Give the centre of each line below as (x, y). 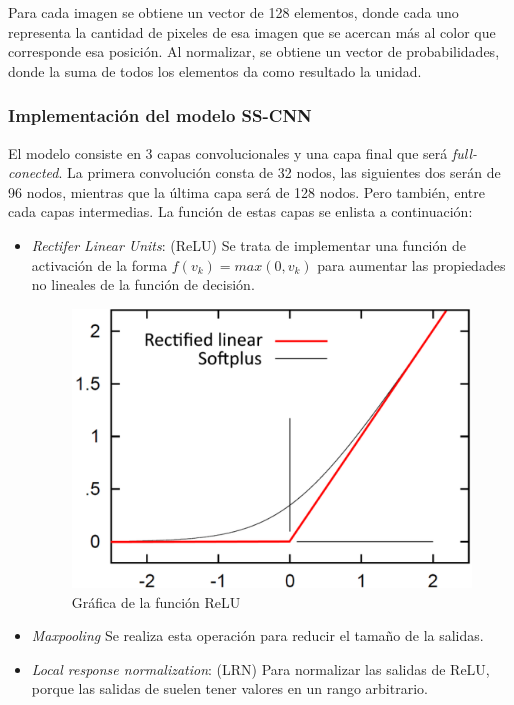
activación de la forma (99, 264)
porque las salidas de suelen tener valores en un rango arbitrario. (229, 688)
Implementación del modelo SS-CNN (160, 115)
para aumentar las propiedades (411, 264)
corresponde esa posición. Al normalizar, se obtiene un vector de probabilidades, (254, 51)
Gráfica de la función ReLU (156, 601)
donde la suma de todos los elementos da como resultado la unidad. (215, 70)
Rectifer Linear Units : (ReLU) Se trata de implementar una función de (248, 244)
